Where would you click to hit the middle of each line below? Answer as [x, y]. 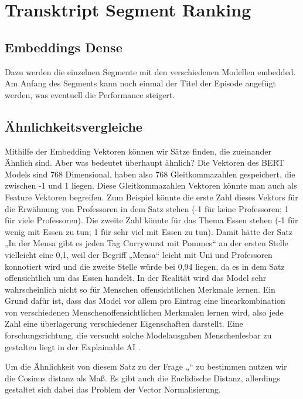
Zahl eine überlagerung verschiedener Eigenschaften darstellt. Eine [124, 323]
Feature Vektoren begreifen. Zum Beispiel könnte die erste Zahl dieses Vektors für [151, 197]
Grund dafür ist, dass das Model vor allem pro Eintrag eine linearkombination [145, 301]
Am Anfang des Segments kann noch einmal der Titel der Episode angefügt [140, 83]
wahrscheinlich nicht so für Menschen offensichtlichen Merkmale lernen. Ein [140, 289]
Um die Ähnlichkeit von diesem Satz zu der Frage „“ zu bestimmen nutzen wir [146, 366]
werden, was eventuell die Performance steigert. [90, 94]
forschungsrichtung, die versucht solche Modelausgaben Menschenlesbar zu [138, 335]
